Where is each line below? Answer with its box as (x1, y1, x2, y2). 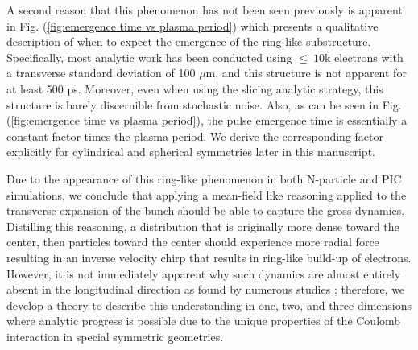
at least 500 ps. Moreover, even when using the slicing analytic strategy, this (6, 80, 383, 97)
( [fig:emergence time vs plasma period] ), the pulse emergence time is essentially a (6, 112, 408, 129)
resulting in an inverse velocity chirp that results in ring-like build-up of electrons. (6, 249, 412, 266)
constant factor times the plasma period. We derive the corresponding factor (6, 127, 383, 144)
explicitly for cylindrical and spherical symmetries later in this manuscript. (6, 143, 375, 160)
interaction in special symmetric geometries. (6, 327, 224, 344)
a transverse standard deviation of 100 (6, 64, 196, 81)
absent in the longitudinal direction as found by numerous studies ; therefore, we (6, 281, 405, 298)
